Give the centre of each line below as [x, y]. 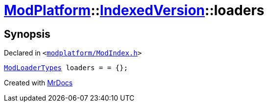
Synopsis [27, 34]
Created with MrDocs [38, 83]
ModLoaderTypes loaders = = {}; [66, 68]
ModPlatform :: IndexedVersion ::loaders [134, 10]
